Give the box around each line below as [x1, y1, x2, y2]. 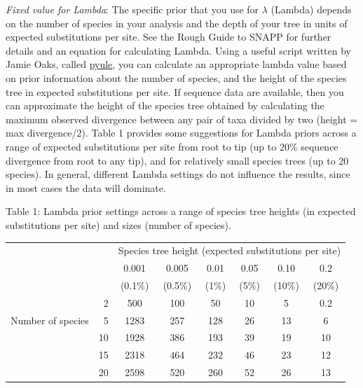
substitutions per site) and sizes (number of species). [6, 217, 231, 232]
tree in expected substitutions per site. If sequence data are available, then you [6, 84, 344, 99]
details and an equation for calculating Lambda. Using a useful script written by [6, 43, 351, 57]
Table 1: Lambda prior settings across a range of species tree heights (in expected [6, 204, 356, 219]
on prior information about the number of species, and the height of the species [6, 70, 347, 85]
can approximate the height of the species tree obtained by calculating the [6, 98, 324, 113]
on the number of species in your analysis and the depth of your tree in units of [6, 15, 348, 30]
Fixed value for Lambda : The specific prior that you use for [6, 2, 259, 16]
